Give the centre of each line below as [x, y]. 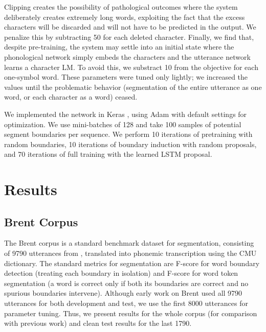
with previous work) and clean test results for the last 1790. [98, 323]
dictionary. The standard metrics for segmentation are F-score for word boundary [132, 263]
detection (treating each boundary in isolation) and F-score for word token [121, 273]
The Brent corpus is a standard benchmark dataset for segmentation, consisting [129, 243]
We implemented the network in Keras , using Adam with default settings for [126, 114]
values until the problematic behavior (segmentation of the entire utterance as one [133, 87]
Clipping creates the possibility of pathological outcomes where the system [121, 7]
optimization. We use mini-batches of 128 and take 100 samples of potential [123, 124]
